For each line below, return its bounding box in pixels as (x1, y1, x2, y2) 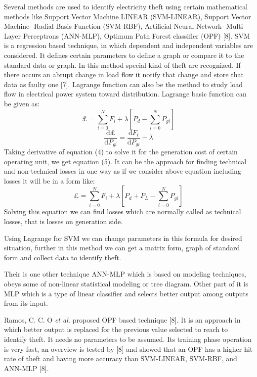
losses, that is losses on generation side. (4, 216, 123, 227)
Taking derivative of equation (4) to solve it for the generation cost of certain (4, 146, 238, 157)
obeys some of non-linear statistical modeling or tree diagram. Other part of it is (4, 278, 249, 288)
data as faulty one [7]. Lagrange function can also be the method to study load (4, 79, 243, 89)
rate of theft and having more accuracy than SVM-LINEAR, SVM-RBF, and (4, 353, 237, 364)
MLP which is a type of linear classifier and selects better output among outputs (4, 288, 249, 298)
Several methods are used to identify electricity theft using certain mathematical (4, 1, 248, 11)
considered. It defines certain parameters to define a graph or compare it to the (4, 49, 244, 60)
